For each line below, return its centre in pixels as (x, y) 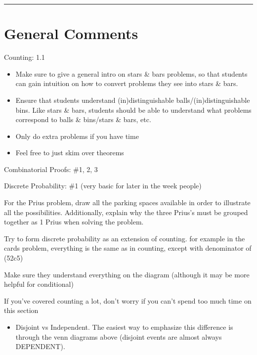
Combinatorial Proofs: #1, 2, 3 (51, 169)
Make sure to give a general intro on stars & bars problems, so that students (131, 73)
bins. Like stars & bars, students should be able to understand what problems (133, 110)
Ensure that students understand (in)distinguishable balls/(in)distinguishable (133, 100)
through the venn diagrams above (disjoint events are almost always (119, 336)
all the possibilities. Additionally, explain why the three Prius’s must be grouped (126, 212)
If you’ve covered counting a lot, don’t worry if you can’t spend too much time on (128, 300)
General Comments (71, 33)
